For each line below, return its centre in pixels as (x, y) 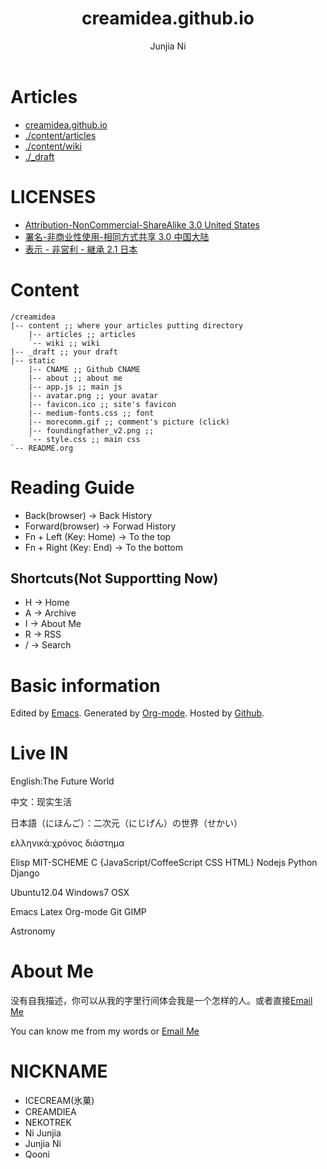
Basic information (85, 685)
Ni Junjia (43, 1133)
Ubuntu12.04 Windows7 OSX (70, 893)
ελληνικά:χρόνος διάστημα (67, 843)
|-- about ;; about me (75, 378)
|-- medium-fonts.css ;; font (91, 413)
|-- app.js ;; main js (75, 387)
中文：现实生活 (41, 802)
